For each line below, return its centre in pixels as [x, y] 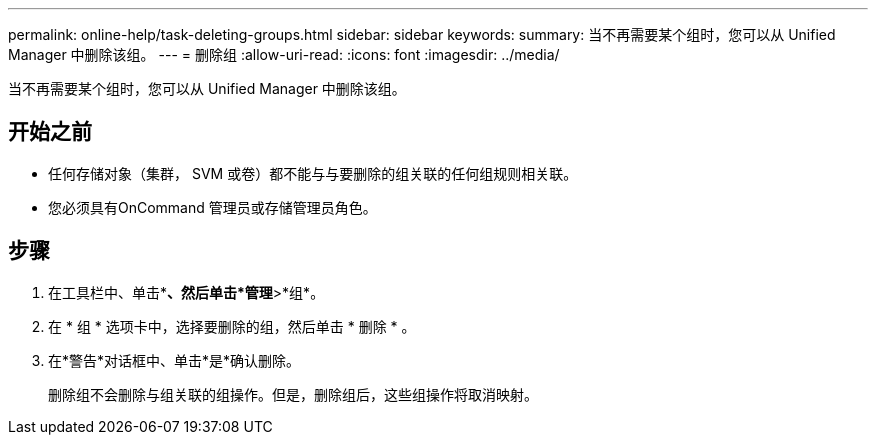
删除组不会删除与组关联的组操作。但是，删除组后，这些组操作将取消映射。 [293, 394]
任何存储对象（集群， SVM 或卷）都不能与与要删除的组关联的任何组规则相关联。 [313, 173]
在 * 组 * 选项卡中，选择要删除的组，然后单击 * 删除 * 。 [232, 326]
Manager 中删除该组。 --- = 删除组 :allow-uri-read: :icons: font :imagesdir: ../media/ [284, 54]
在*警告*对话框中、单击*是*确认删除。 [174, 360]
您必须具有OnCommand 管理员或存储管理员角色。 [212, 207]
